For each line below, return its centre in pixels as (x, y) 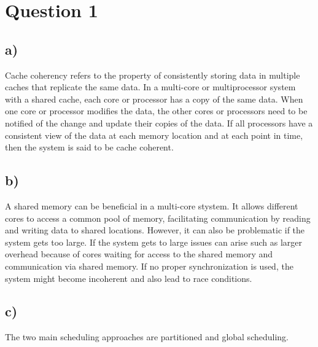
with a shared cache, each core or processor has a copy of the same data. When (154, 99)
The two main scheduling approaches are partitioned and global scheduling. (147, 337)
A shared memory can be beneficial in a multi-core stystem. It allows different (152, 205)
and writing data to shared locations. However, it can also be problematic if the (155, 230)
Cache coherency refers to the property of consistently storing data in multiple (153, 75)
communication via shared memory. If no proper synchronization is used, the (149, 266)
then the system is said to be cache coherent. (89, 147)
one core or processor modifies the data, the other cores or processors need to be (156, 111)
